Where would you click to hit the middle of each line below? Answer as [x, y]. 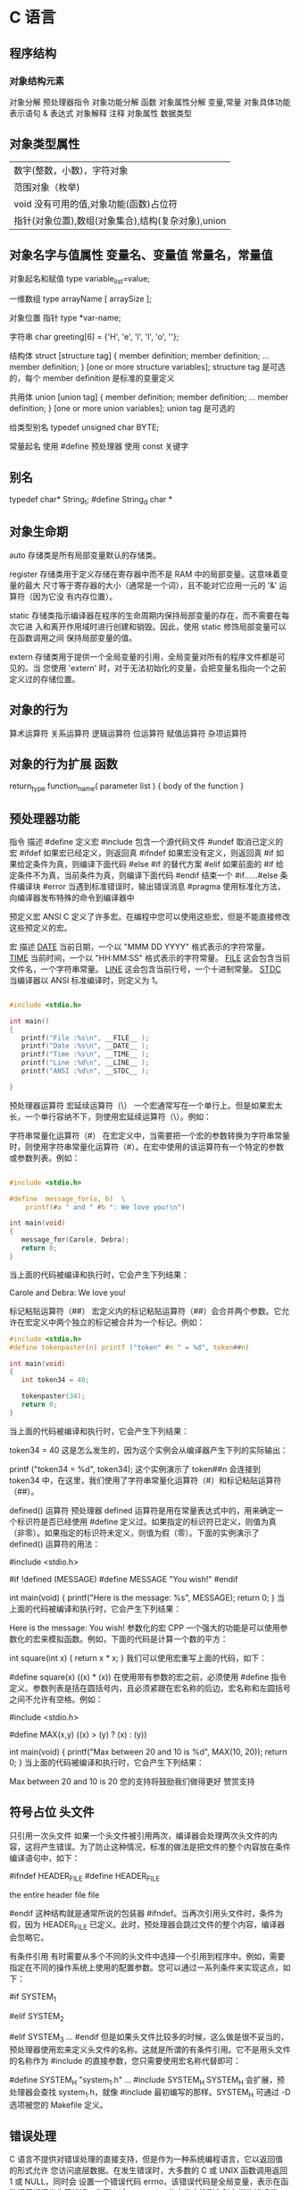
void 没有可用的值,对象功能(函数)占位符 [96, 204]
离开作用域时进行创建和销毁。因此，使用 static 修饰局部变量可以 [168, 627]
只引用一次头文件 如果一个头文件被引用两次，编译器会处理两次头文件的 [139, 1835]
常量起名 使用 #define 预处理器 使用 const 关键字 [99, 446]
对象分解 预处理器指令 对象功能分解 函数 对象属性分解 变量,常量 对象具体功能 [150, 102]
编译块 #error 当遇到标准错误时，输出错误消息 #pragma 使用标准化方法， [151, 886]
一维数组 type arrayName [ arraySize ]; [80, 299]
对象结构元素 [37, 80]
